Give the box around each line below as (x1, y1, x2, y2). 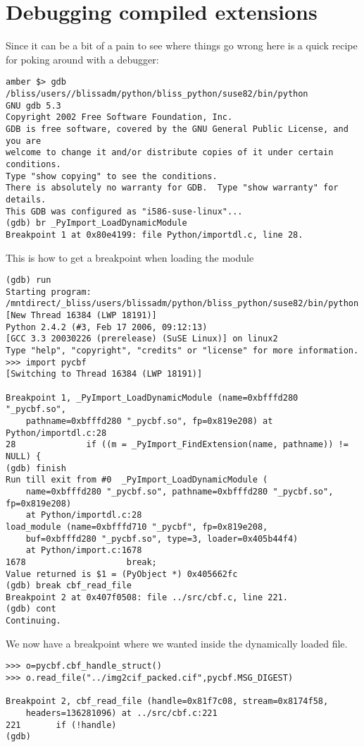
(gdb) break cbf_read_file (6, 581, 132, 591)
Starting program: (6, 286, 92, 297)
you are (6, 135, 42, 146)
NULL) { (6, 451, 42, 461)
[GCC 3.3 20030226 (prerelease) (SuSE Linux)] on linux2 (6, 334, 278, 344)
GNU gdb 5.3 (6, 100, 61, 111)
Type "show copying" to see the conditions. (6, 171, 218, 181)
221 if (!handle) (6, 719, 117, 730)
